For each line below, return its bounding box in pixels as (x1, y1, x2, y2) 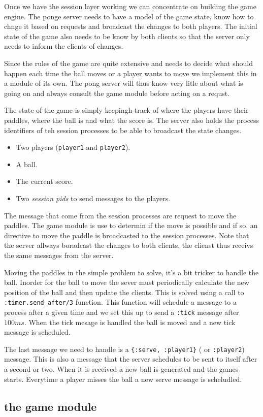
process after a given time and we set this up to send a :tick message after (4, 306, 239, 317)
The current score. (16, 176, 73, 186)
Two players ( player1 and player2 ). (16, 142, 130, 152)
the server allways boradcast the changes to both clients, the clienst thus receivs (4, 240, 253, 250)
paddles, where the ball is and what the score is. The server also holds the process (4, 114, 259, 125)
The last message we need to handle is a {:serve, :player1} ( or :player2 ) (4, 343, 245, 354)
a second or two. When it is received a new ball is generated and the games (4, 364, 239, 374)
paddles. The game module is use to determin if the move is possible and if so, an (4, 220, 258, 231)
